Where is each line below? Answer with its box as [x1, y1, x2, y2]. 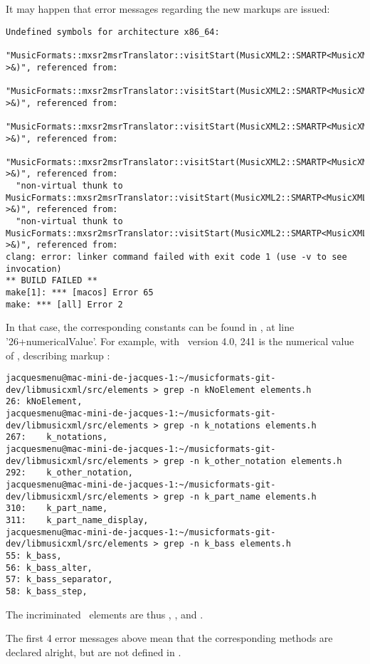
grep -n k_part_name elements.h [163, 491, 317, 502]
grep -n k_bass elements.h [163, 539, 291, 549]
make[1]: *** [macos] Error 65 [6, 288, 154, 298]
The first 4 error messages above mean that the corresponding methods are [6, 631, 333, 645]
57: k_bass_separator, [6, 574, 113, 585]
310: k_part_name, [6, 503, 108, 514]
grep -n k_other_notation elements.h [163, 455, 342, 466]
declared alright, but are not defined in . [6, 644, 181, 659]
